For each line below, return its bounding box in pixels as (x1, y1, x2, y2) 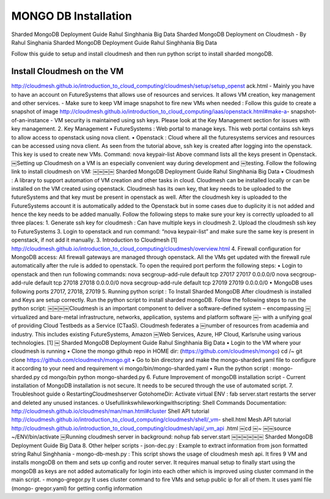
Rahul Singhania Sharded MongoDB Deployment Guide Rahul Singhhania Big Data (11, 39, 217, 46)
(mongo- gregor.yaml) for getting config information (11, 484, 143, 492)
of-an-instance (11, 116, 50, 124)
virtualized (11, 313, 38, 320)
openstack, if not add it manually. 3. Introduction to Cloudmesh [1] (11, 236, 177, 244)
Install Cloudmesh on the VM (11, 66, 124, 76)
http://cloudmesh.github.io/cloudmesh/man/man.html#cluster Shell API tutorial (11, 407, 210, 415)
